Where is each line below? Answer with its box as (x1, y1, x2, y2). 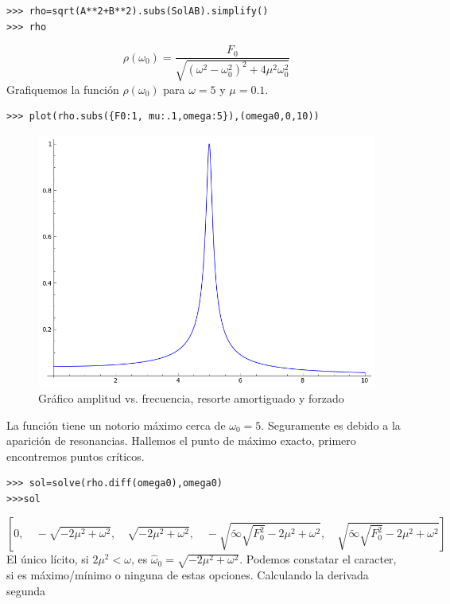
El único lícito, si (6, 551, 89, 567)
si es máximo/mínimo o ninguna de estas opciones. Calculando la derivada (6, 567, 369, 583)
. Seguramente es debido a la (261, 416, 401, 433)
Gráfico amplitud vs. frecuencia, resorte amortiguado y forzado (38, 389, 344, 406)
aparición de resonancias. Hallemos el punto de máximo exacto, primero (6, 432, 356, 449)
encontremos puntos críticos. (6, 447, 145, 464)
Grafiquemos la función (6, 80, 119, 97)
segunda (6, 582, 46, 598)
